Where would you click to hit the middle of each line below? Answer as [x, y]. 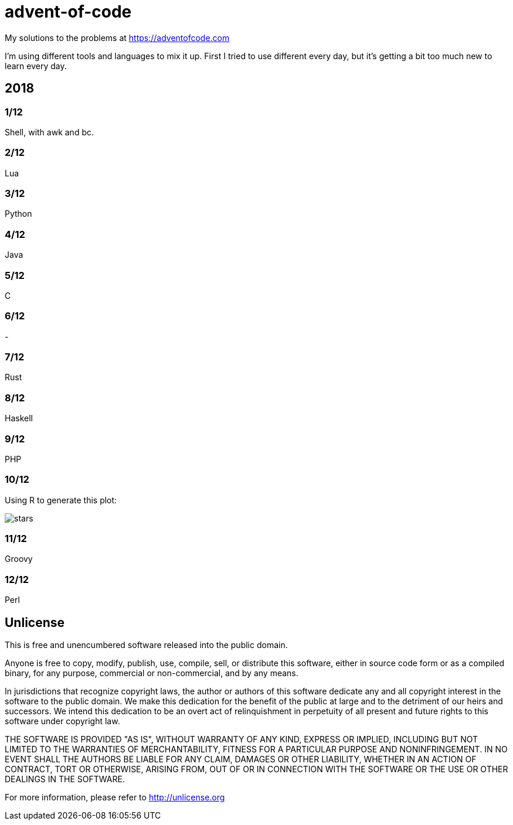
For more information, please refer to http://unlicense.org [115, 797]
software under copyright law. [62, 721]
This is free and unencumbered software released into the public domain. [146, 645]
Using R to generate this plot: [61, 500]
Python [18, 214]
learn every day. [36, 66]
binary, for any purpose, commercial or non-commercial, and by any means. [152, 673]
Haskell [19, 418]
